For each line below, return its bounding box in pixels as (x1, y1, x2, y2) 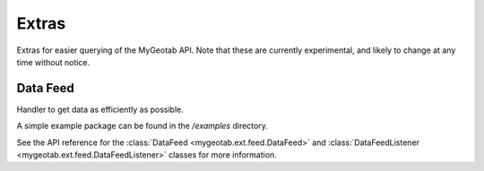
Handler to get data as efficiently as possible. (16, 104, 184, 115)
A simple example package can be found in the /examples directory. (16, 121, 268, 132)
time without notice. (16, 56, 91, 67)
